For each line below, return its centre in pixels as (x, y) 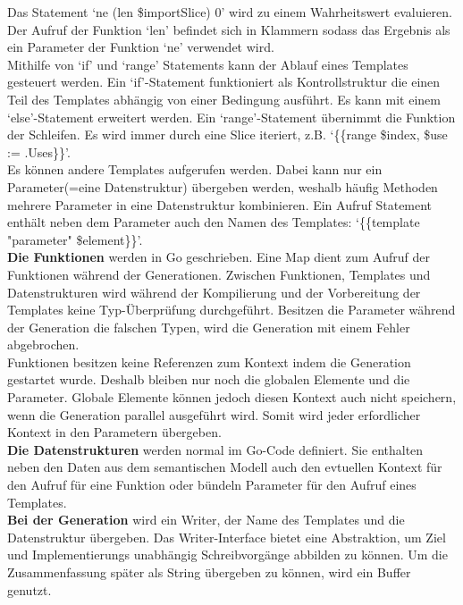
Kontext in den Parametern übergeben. (114, 432)
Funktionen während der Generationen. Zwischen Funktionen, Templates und (219, 274)
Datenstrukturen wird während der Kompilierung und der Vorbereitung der (214, 292)
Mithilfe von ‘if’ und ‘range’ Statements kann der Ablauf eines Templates (208, 64)
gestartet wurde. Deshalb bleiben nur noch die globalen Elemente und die (209, 379)
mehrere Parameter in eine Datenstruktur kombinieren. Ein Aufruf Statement (220, 204)
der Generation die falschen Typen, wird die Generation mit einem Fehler (209, 327)
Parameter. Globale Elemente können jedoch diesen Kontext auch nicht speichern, (232, 397)
